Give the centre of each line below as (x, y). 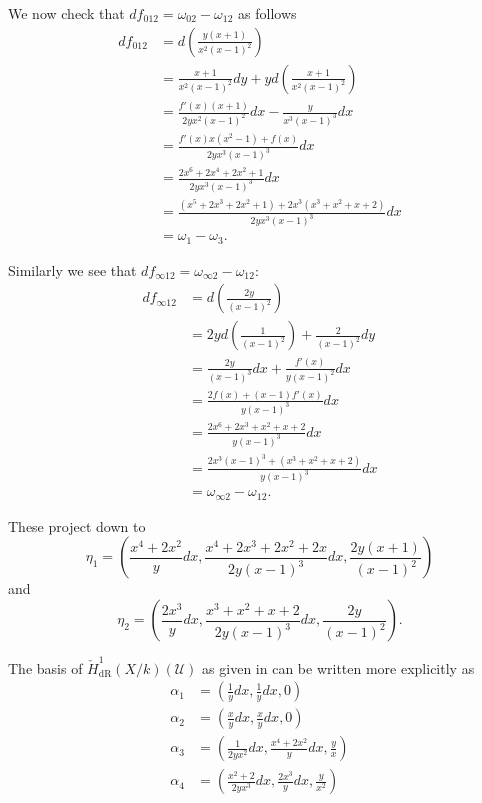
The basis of (45, 667)
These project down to (77, 525)
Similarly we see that (72, 269)
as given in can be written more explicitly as (338, 667)
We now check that (66, 13)
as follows (267, 13)
